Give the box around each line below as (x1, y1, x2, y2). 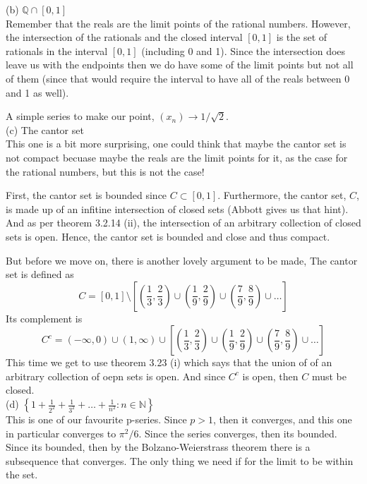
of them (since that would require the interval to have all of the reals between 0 (6, 71, 350, 85)
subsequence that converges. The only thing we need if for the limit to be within (6, 453, 354, 468)
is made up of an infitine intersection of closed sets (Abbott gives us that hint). (6, 201, 349, 216)
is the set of (276, 30, 327, 44)
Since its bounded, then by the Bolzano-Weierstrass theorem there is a (6, 440, 311, 454)
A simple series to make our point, (6, 109, 155, 123)
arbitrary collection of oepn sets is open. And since (6, 368, 226, 383)
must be (311, 368, 347, 383)
